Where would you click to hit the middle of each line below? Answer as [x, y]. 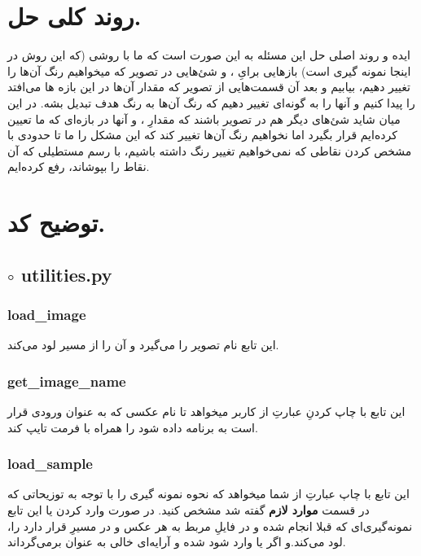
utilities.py [66, 274]
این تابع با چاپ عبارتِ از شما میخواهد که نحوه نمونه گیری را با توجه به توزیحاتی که [208, 494]
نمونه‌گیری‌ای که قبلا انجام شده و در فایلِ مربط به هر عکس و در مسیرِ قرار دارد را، [210, 525]
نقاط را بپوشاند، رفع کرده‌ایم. [79, 166]
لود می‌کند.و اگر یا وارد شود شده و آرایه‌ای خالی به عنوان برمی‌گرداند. [177, 542]
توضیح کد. [57, 223]
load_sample [50, 464]
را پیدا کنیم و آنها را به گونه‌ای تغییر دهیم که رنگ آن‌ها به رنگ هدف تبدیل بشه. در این [211, 102]
